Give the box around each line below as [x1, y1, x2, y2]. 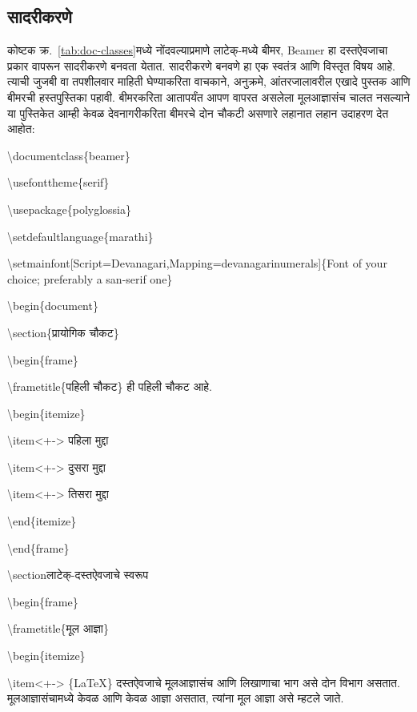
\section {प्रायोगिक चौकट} [7, 324, 119, 340]
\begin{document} [7, 297, 98, 314]
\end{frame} [7, 539, 70, 556]
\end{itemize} [7, 513, 77, 529]
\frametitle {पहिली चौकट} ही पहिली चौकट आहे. [7, 378, 212, 395]
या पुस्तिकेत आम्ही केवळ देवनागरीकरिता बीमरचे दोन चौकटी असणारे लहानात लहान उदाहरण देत [7, 104, 389, 121]
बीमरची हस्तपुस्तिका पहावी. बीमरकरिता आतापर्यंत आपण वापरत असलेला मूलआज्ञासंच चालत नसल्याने [7, 88, 411, 105]
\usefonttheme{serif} [7, 174, 110, 191]
